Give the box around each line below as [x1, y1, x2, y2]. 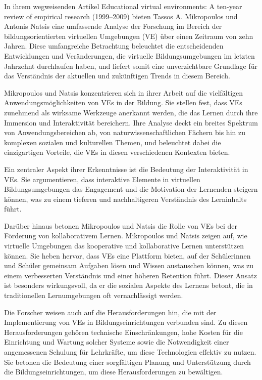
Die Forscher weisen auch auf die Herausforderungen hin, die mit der [4, 307, 217, 317]
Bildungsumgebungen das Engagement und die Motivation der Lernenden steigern [4, 184, 258, 194]
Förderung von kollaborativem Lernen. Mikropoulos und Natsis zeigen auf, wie [4, 230, 247, 241]
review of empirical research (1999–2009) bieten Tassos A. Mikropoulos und [4, 11, 238, 21]
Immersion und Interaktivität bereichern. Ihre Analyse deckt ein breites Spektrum [4, 117, 258, 128]
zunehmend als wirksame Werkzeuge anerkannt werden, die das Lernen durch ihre [4, 107, 258, 117]
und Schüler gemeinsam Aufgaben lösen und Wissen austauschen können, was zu [4, 260, 254, 271]
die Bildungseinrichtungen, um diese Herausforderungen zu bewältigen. [4, 366, 223, 377]
